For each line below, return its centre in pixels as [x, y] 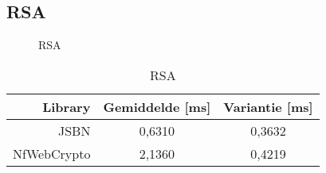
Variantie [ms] [268, 106]
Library [67, 106]
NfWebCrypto [52, 153]
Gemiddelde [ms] [157, 106]
